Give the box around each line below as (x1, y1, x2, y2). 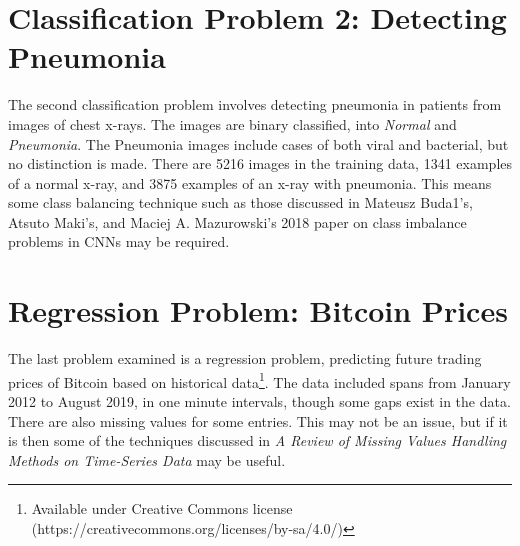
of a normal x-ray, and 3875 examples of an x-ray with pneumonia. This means (8, 172, 492, 193)
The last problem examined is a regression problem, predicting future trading (8, 348, 482, 369)
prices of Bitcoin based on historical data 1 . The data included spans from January (8, 368, 511, 392)
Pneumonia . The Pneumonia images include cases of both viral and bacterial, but (8, 133, 509, 154)
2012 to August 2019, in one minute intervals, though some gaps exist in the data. (8, 391, 511, 412)
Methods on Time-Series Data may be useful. (8, 449, 286, 470)
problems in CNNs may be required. (8, 231, 230, 252)
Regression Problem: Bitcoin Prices (8, 290, 508, 331)
